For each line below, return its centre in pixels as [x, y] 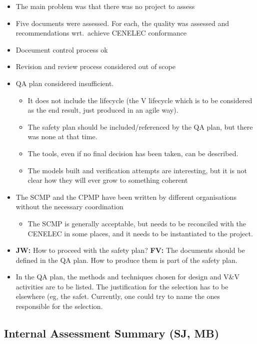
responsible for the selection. [59, 306]
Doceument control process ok [62, 49]
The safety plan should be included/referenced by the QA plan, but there [140, 126]
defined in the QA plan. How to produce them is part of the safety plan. [126, 260]
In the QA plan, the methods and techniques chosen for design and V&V [127, 277]
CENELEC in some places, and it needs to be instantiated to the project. [140, 233]
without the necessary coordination [69, 207]
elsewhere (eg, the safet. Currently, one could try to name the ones [118, 296]
